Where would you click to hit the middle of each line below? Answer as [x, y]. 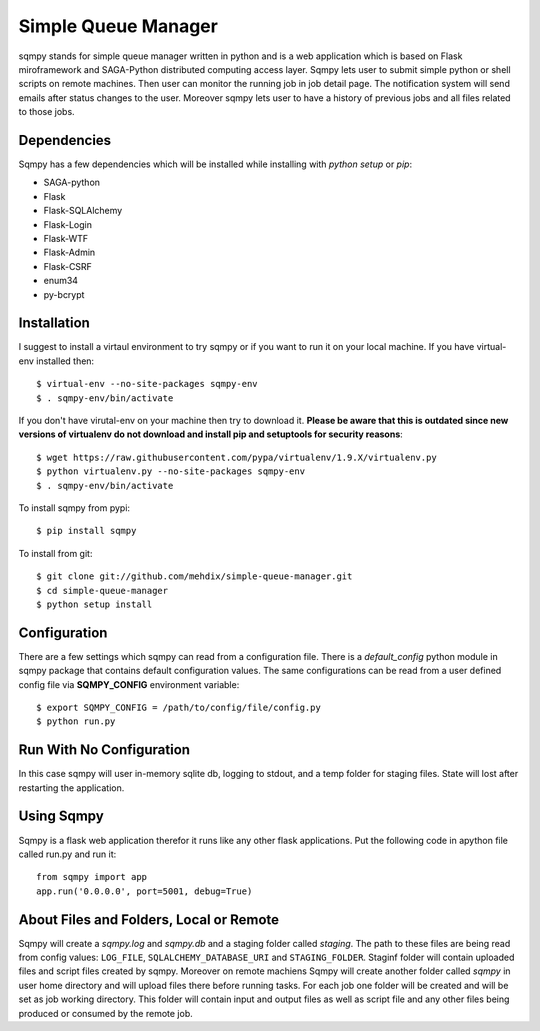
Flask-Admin [69, 252]
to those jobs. [46, 112]
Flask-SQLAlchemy [83, 211]
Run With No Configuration [104, 750]
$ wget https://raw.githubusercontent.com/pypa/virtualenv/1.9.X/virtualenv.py [236, 457]
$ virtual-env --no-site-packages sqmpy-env [147, 384]
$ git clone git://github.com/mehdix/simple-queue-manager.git [194, 576]
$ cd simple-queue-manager [102, 590]
